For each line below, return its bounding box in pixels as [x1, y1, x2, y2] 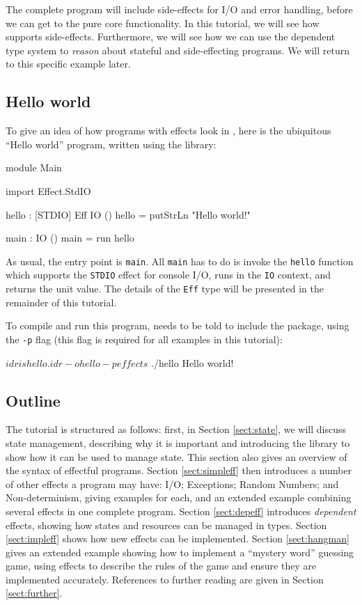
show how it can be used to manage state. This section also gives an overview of [6, 449, 347, 464]
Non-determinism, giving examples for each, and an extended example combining [6, 490, 352, 505]
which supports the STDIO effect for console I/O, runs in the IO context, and [6, 267, 331, 282]
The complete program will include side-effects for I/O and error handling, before [6, 2, 353, 16]
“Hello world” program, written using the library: [6, 136, 217, 151]
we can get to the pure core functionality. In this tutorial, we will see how [6, 15, 320, 30]
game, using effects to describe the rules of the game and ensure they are [6, 558, 317, 573]
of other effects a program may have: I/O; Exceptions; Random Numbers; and [6, 476, 339, 491]
